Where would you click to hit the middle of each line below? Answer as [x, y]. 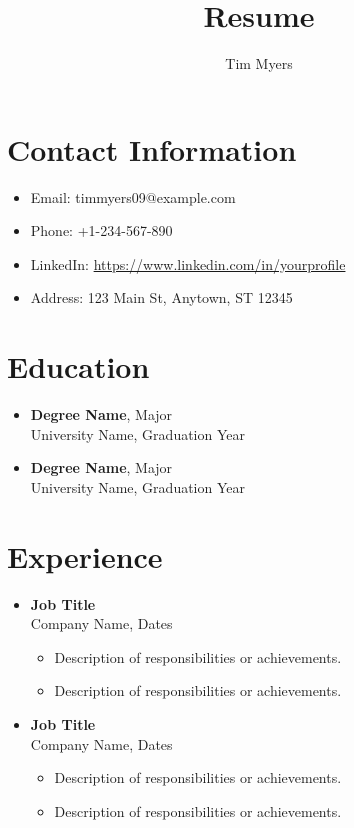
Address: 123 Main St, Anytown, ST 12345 [161, 297]
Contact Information [152, 148]
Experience [85, 555]
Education [78, 366]
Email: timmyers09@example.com [133, 196]
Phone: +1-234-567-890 [101, 230]
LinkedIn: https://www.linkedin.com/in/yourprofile [188, 263]
